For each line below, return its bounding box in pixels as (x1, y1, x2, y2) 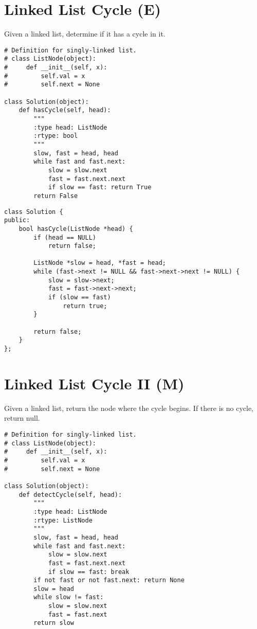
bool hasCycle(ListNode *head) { (19, 225, 133, 232)
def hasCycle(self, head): (19, 106, 111, 114)
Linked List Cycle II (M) (4, 372, 185, 393)
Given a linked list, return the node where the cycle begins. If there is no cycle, (4, 402, 254, 413)
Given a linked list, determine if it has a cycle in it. (4, 28, 166, 39)
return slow (33, 619, 75, 627)
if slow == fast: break (48, 568, 130, 576)
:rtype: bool (33, 132, 78, 140)
